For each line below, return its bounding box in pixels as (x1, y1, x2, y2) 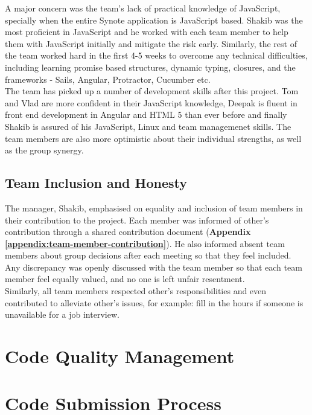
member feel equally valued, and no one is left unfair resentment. (5, 272, 245, 285)
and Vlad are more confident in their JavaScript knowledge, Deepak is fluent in (5, 96, 298, 109)
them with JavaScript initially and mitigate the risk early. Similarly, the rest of (5, 37, 297, 50)
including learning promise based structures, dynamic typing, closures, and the (5, 60, 296, 73)
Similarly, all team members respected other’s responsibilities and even (5, 285, 267, 297)
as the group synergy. (5, 144, 84, 156)
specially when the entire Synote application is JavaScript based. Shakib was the (5, 13, 303, 26)
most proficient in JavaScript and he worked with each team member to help (5, 25, 288, 38)
